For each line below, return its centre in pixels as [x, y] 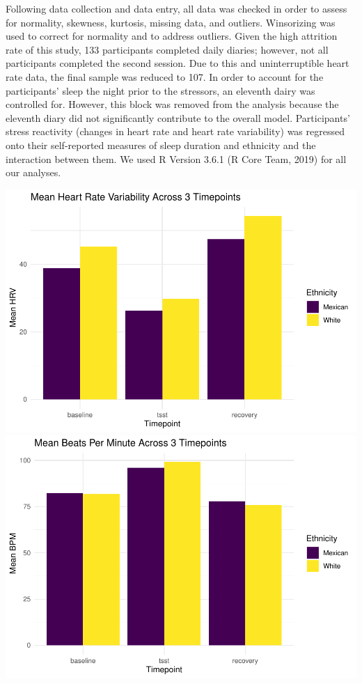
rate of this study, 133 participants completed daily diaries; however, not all [167, 49]
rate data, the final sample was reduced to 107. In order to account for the [165, 76]
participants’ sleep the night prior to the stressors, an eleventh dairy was [160, 90]
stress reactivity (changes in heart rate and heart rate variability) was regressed [175, 131]
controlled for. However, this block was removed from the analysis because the [172, 104]
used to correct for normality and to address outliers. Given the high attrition [172, 36]
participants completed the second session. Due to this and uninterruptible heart [178, 63]
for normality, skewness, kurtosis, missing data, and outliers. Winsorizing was [171, 22]
